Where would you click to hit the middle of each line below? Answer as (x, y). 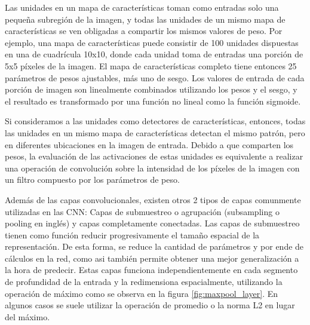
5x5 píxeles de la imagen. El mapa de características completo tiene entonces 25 (151, 65)
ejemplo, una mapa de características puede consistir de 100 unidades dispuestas (152, 42)
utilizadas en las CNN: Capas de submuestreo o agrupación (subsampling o (142, 211)
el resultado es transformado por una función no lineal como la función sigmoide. (153, 101)
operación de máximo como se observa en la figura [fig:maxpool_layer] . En (142, 293)
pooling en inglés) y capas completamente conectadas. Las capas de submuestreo (152, 223)
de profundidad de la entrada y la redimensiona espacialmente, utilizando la (144, 282)
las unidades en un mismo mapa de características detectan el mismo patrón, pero (155, 132)
